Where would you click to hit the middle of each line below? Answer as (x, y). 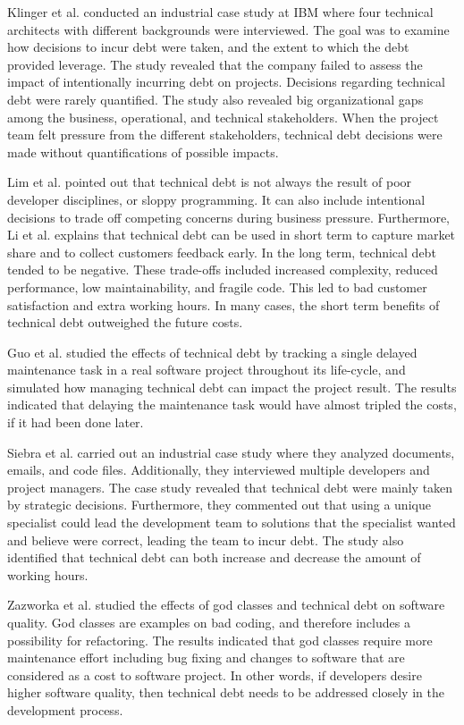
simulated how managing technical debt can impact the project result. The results (232, 387)
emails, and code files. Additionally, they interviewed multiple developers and (219, 470)
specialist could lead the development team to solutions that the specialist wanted (232, 523)
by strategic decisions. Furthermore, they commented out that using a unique (219, 505)
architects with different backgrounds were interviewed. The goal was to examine (228, 29)
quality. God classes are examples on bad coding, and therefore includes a (209, 622)
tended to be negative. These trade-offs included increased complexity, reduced (223, 270)
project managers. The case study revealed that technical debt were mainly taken (230, 487)
